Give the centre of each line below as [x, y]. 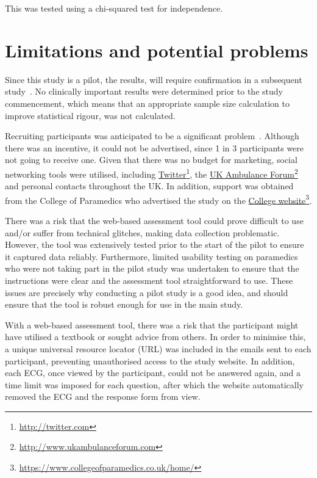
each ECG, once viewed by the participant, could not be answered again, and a [153, 373]
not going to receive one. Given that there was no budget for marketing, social [151, 160]
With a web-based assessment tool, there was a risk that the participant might [152, 324]
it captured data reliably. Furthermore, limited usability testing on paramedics [151, 256]
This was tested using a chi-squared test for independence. [114, 8]
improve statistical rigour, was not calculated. [90, 115]
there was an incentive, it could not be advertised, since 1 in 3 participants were [155, 147]
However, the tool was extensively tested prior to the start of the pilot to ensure [155, 244]
